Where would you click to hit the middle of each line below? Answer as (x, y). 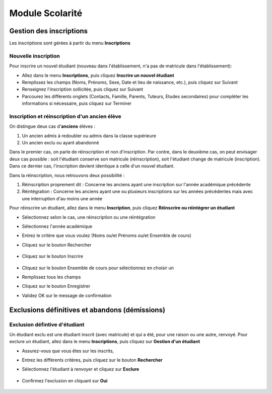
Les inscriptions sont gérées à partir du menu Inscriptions (70, 43)
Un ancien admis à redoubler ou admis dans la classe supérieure (89, 135)
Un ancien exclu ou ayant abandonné (60, 143)
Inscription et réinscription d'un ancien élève (65, 116)
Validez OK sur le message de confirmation (67, 295)
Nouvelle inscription (35, 56)
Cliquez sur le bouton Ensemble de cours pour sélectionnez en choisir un (98, 268)
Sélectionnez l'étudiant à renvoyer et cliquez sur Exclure (81, 369)
